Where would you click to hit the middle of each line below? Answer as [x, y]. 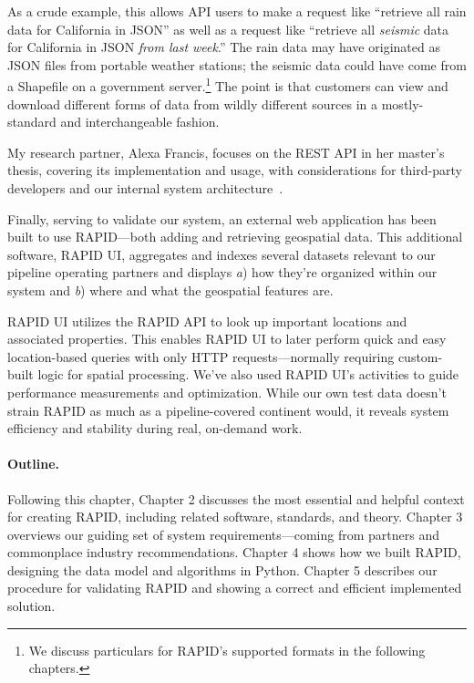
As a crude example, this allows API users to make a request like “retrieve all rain [237, 11]
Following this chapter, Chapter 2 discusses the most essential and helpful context [236, 498]
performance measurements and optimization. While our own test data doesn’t [227, 392]
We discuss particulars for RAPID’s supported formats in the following [227, 650]
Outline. [34, 464]
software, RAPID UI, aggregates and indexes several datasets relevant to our [222, 254]
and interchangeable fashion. [140, 122]
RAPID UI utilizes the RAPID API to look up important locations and [207, 321]
